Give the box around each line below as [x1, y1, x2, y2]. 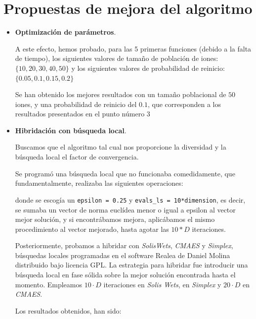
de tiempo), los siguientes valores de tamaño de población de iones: [15, 53, 218, 63]
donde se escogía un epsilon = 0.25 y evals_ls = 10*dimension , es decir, [15, 194, 246, 205]
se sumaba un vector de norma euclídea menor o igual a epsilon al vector [15, 204, 236, 214]
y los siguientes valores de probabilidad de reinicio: [71, 62, 225, 73]
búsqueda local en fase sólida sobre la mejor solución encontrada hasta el [15, 269, 236, 280]
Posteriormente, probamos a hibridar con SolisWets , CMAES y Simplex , [15, 240, 233, 251]
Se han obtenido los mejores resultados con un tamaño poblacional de [15, 89, 226, 100]
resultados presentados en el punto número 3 [15, 108, 150, 119]
